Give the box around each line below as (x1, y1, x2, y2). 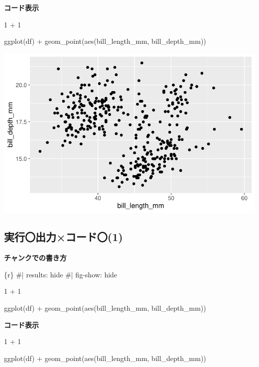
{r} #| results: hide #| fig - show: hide (4, 269, 118, 279)
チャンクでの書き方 (4, 252, 67, 263)
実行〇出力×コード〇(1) (4, 229, 123, 245)
